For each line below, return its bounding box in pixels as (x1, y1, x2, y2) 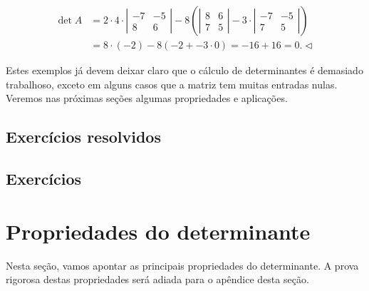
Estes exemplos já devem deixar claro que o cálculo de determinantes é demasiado (6, 63, 363, 78)
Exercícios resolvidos (6, 126, 161, 148)
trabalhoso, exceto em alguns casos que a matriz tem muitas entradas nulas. (6, 76, 338, 91)
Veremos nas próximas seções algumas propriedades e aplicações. (6, 91, 288, 106)
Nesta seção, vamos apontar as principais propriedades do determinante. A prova (6, 257, 359, 272)
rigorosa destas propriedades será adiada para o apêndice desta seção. (6, 272, 309, 287)
